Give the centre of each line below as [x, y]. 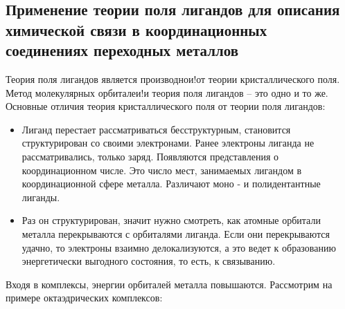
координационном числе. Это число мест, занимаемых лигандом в [162, 170]
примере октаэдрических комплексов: [84, 298]
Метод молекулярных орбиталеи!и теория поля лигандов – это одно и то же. [167, 92]
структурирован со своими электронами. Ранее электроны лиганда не [168, 143]
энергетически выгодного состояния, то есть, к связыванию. [149, 261]
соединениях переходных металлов [122, 50]
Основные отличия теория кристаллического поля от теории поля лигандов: [166, 106]
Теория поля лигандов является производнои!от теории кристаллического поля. [173, 78]
